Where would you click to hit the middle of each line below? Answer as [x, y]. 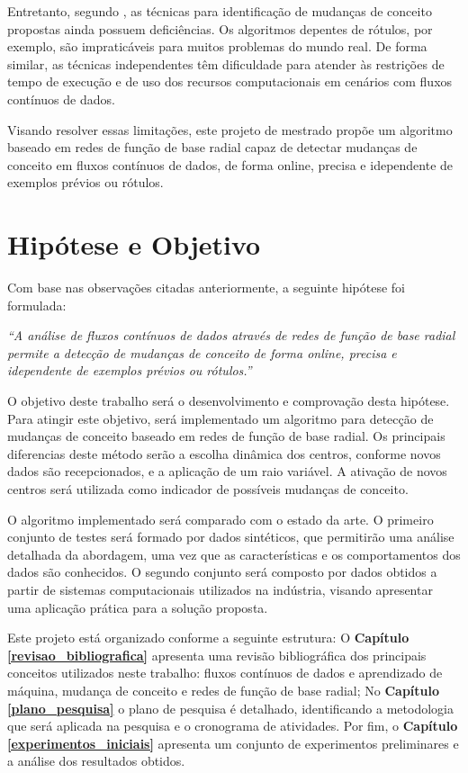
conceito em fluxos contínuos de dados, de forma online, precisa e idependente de [230, 164]
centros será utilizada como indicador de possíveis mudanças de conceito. [208, 489]
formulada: [37, 305]
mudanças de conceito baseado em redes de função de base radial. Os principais [226, 436]
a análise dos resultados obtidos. [96, 761]
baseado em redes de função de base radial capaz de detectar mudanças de [212, 147]
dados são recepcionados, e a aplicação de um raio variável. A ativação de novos [227, 471]
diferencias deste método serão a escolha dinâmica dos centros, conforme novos [224, 453]
